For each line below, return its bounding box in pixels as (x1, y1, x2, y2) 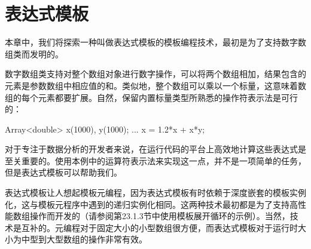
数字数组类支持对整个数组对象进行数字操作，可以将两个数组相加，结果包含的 (5, 67, 306, 80)
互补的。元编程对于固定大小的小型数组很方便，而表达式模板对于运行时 (21, 221, 298, 233)
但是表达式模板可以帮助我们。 (5, 166, 122, 179)
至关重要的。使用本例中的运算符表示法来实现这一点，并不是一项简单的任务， (5, 154, 306, 167)
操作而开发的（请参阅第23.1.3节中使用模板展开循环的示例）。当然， (29, 210, 290, 222)
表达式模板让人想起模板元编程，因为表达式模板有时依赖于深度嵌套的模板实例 (5, 186, 306, 199)
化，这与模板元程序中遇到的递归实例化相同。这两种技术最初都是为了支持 (5, 198, 289, 210)
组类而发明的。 (5, 47, 63, 60)
